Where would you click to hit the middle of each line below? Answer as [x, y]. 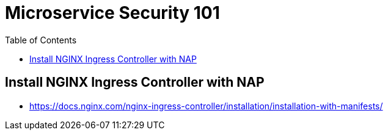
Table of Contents [41, 40]
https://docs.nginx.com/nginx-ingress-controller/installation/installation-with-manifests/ [206, 106]
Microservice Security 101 [112, 13]
